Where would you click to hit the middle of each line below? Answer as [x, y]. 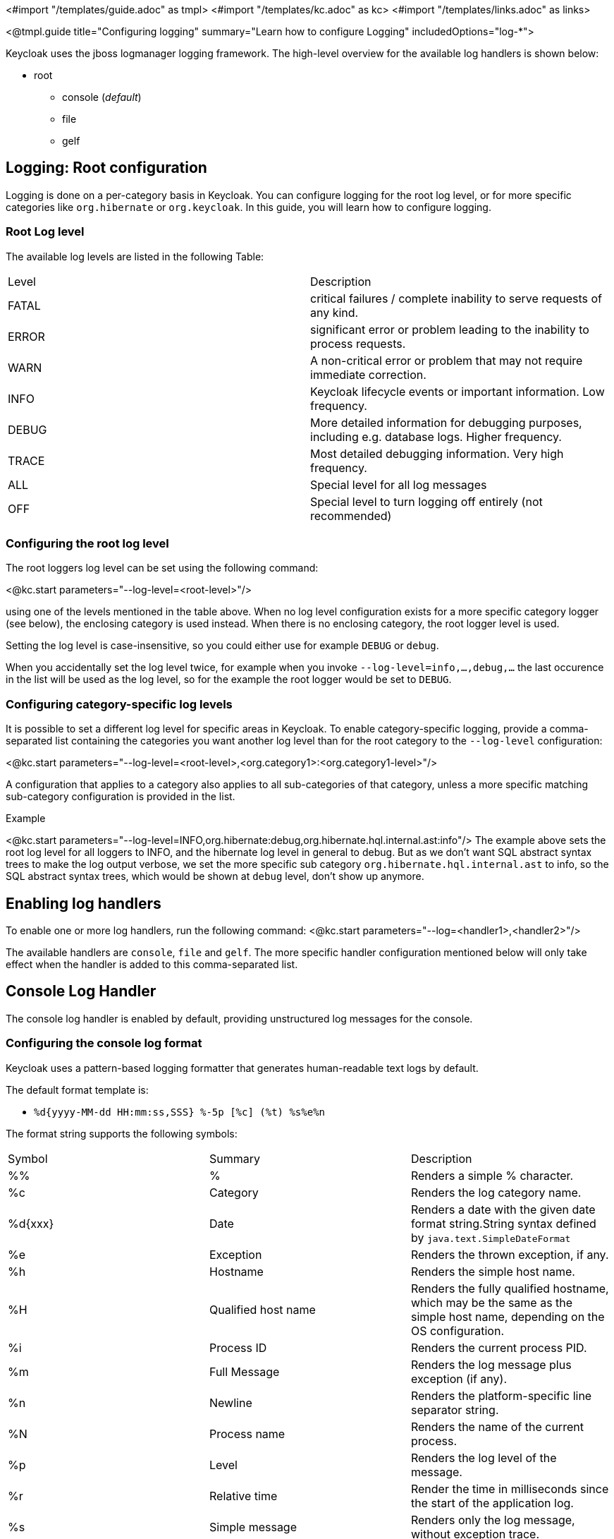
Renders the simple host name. [493, 1271]
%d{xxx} [31, 1223]
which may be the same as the [492, 1302]
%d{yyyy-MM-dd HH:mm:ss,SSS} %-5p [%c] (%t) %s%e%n [180, 1112]
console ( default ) [102, 97]
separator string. [455, 1410]
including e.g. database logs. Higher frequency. [436, 436]
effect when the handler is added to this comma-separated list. [152, 964]
